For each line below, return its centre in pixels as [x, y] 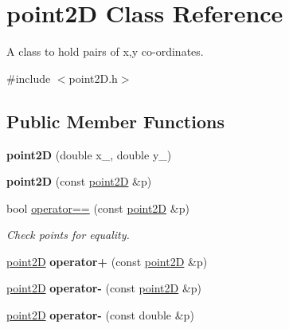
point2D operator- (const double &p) [100, 315]
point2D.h [93, 78]
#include [29, 78]
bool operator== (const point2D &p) [98, 208]
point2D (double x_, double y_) [89, 154]
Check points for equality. [68, 235]
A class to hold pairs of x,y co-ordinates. [105, 51]
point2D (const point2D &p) [79, 181]
